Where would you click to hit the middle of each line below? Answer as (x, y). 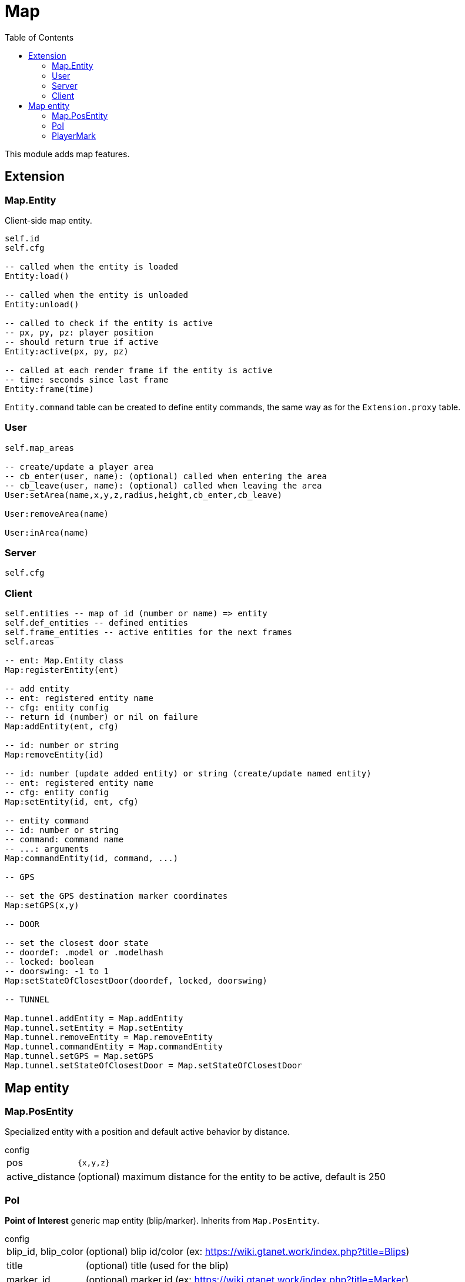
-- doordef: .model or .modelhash (84, 953)
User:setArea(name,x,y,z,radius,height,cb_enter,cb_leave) (144, 495)
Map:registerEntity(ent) (62, 670)
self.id (22, 238)
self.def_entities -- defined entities (96, 623)
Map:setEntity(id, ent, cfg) (72, 802)
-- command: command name (64, 840)
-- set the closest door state (77, 943)
